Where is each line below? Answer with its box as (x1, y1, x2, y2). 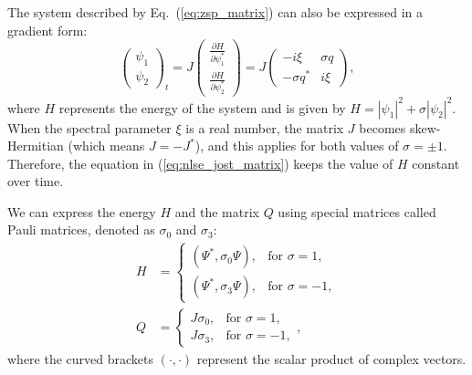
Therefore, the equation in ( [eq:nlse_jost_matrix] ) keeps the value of (7, 153, 393, 172)
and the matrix (174, 202, 259, 221)
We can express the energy (7, 202, 156, 221)
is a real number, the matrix (185, 118, 344, 137)
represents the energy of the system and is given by (58, 98, 346, 117)
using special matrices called (278, 202, 436, 221)
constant (412, 153, 460, 172)
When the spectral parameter (7, 118, 172, 137)
